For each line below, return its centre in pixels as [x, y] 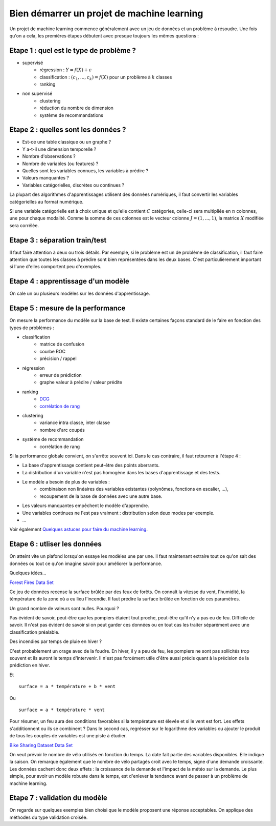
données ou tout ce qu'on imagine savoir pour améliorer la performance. [86, 563]
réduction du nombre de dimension [76, 108]
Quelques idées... [28, 573]
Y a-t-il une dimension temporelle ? [59, 149]
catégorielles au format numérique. [47, 202]
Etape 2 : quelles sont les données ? [68, 130]
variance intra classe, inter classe [75, 422]
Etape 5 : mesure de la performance [67, 308]
